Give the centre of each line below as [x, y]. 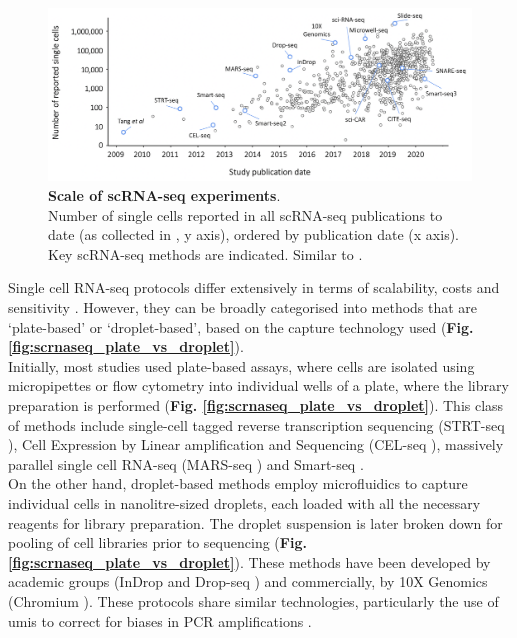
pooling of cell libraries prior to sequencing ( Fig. [157, 542]
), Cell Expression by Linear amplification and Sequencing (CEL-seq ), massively [256, 444]
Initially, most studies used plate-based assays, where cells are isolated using [241, 365]
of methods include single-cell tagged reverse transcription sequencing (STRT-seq [256, 424]
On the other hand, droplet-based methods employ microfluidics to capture [238, 483]
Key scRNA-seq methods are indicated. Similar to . [205, 253]
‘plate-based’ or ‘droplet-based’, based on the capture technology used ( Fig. [241, 326]
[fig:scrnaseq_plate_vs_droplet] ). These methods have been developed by [249, 561]
